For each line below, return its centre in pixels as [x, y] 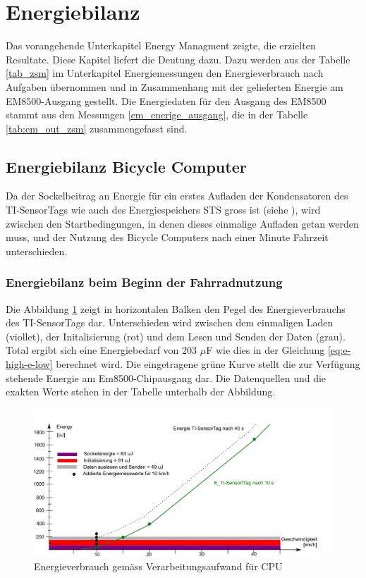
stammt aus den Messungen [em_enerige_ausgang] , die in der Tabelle [157, 115]
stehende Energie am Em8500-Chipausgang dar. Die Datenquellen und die [166, 377]
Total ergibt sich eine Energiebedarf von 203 [102, 350]
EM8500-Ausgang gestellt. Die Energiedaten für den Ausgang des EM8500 [166, 100]
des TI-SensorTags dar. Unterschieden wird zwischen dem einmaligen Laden [170, 322]
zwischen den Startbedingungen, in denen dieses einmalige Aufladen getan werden [182, 223]
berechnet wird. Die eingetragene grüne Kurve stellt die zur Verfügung [208, 364]
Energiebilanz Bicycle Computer [126, 166]
